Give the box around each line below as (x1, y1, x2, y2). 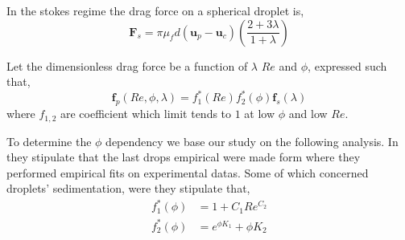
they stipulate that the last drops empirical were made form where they (6, 148, 361, 165)
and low (288, 105, 328, 122)
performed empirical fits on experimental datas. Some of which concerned (6, 164, 369, 181)
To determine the (6, 132, 92, 149)
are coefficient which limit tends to (60, 105, 232, 122)
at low (244, 105, 275, 122)
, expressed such (308, 57, 387, 74)
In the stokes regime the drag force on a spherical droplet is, (6, 2, 304, 18)
